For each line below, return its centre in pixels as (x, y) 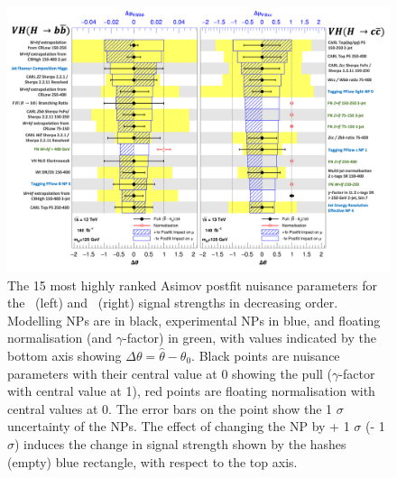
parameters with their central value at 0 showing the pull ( (170, 373)
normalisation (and (60, 338)
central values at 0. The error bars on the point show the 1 (170, 408)
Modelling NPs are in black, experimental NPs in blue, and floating (194, 320)
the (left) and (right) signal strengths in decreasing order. (173, 303)
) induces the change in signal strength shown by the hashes (180, 443)
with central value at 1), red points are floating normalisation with (191, 391)
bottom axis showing (65, 355)
